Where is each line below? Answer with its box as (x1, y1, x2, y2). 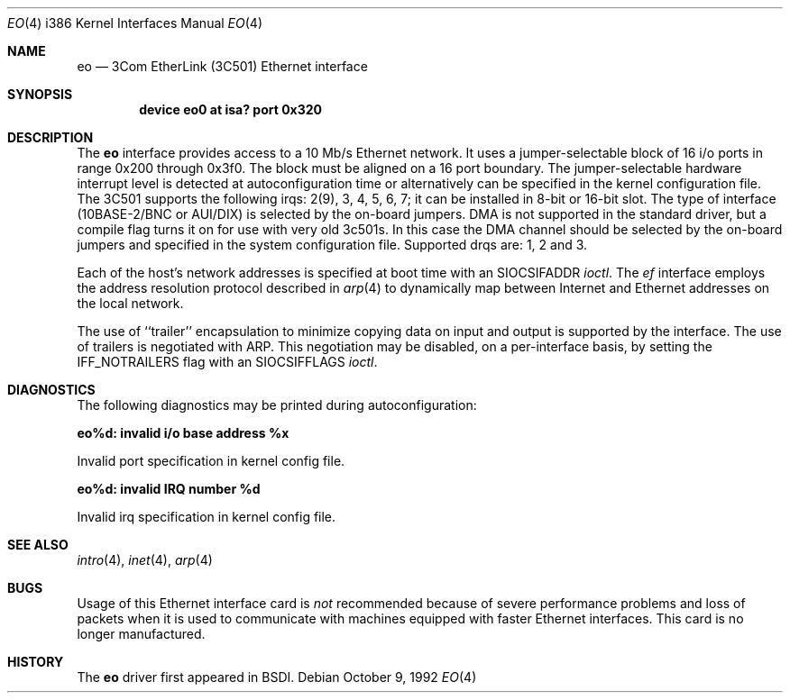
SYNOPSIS (7, 86, 73, 102)
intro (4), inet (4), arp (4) (77, 552, 213, 568)
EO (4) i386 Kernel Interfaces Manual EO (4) (7, 15, 263, 31)
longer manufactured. (77, 626, 206, 641)
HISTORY (7, 654, 64, 669)
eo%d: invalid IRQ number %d (77, 481, 261, 496)
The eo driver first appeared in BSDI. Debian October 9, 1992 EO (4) (77, 669, 477, 685)
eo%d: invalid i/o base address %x (77, 425, 289, 441)
